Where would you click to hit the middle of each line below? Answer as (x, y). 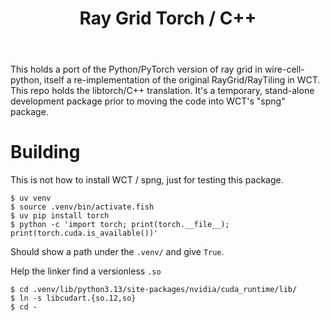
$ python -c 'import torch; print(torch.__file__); (120, 225)
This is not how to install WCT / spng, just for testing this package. (147, 180)
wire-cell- (284, 69)
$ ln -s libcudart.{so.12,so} (73, 298)
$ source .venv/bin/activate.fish (82, 207)
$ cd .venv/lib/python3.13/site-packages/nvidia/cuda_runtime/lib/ (154, 290)
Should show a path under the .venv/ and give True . (117, 252)
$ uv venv (31, 198)
